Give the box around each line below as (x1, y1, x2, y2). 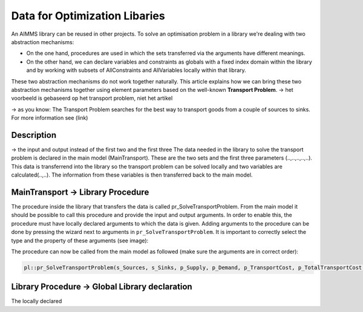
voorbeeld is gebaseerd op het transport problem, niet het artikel (11, 94, 173, 102)
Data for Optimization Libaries (11, 9, 166, 22)
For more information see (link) (11, 114, 88, 122)
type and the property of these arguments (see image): (11, 236, 149, 244)
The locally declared (11, 297, 62, 305)
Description (11, 130, 57, 140)
